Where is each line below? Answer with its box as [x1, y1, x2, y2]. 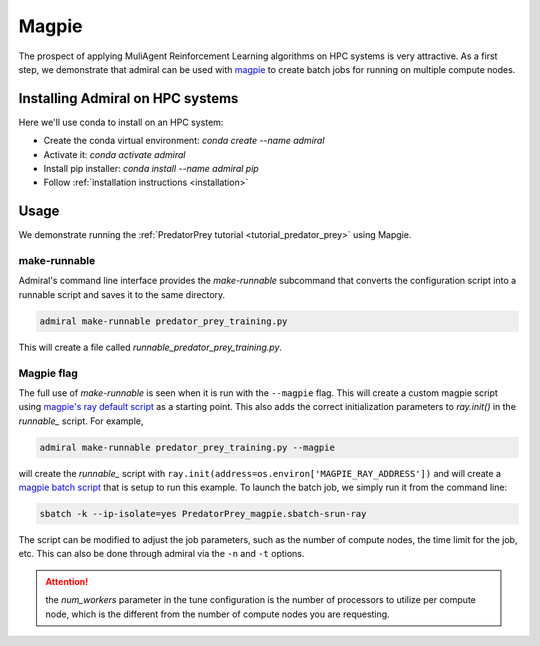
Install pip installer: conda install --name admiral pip [43, 163, 259, 175]
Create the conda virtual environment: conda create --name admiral [43, 135, 325, 147]
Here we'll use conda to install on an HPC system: [18, 116, 224, 128]
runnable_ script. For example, [18, 415, 144, 427]
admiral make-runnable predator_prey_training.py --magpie [39, 441, 335, 453]
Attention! [45, 575, 89, 587]
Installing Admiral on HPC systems [18, 90, 239, 107]
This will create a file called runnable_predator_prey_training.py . [18, 341, 283, 353]
